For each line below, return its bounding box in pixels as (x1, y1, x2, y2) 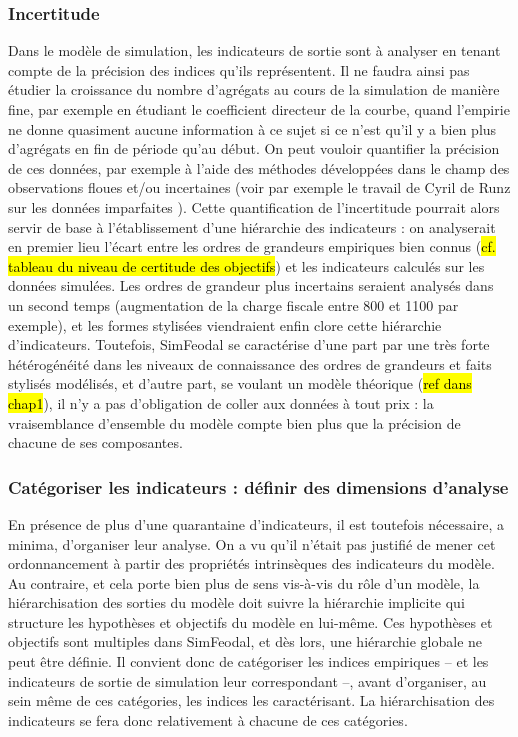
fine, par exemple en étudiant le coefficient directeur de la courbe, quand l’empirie (8, 99, 510, 119)
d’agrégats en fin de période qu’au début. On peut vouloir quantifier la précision (8, 138, 500, 159)
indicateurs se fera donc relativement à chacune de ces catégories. (8, 709, 408, 730)
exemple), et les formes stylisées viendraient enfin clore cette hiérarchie (8, 314, 442, 335)
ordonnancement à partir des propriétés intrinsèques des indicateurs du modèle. (8, 553, 495, 574)
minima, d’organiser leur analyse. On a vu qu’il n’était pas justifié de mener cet (8, 533, 496, 554)
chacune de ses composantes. (8, 432, 183, 453)
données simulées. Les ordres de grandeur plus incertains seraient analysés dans (8, 275, 494, 296)
